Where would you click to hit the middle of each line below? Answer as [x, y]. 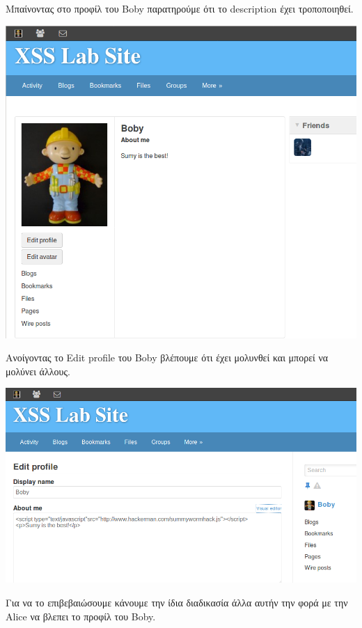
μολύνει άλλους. [38, 371]
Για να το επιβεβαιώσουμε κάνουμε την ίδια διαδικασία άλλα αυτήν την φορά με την [177, 602]
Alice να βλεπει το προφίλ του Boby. [81, 616]
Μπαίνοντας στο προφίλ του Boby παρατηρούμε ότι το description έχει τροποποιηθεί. [180, 8]
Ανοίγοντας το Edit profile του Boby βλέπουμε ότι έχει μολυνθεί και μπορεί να [167, 358]
